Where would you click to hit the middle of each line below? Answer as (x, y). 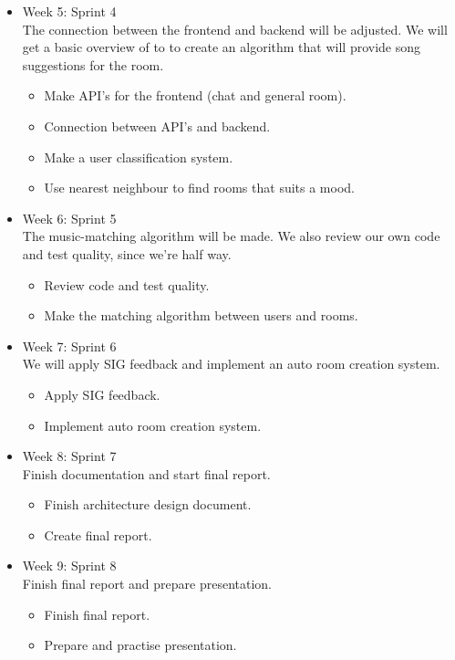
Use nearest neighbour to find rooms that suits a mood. (199, 188)
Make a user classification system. (139, 157)
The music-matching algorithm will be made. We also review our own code (231, 236)
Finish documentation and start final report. (146, 473)
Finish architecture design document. (148, 504)
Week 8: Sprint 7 (69, 456)
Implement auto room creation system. (153, 425)
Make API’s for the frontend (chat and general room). (195, 95)
